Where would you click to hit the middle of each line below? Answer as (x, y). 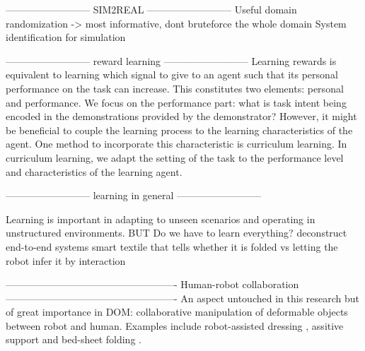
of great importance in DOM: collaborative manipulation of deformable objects (177, 312)
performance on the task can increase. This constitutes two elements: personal (175, 88)
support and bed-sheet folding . (74, 339)
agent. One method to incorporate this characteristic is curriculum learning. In (176, 144)
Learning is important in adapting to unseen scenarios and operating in (161, 219)
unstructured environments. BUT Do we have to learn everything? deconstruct (176, 233)
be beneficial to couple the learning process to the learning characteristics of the (179, 130)
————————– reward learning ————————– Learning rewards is (171, 60)
